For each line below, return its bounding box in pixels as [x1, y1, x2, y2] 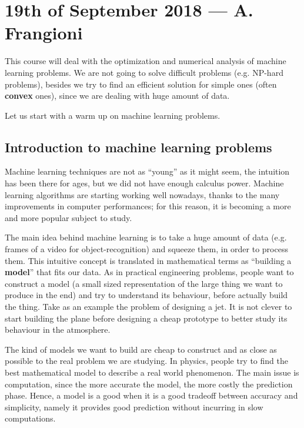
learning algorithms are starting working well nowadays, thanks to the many [5, 188, 280, 200]
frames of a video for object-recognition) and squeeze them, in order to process [5, 243, 288, 255]
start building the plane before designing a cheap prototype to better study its [5, 312, 288, 324]
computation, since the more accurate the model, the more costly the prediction [5, 377, 293, 390]
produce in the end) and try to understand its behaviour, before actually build [5, 289, 288, 301]
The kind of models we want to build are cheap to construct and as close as [5, 343, 277, 355]
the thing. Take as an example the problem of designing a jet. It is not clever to [5, 300, 292, 313]
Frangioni [5, 21, 83, 45]
